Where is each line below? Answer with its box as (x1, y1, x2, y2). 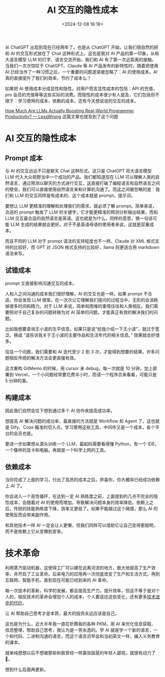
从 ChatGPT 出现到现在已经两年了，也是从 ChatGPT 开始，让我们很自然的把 (5, 44, 159, 50)
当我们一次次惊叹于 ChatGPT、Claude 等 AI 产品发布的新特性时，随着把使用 (5, 63, 159, 69)
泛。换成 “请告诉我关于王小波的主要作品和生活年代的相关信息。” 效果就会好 (5, 332, 156, 338)
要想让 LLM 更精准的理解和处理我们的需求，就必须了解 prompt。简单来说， (5, 203, 157, 209)
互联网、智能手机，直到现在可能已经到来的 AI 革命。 (5, 577, 111, 583)
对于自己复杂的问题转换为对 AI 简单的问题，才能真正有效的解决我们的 (13, 309, 154, 315)
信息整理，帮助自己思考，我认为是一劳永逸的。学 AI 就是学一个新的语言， (5, 627, 154, 633)
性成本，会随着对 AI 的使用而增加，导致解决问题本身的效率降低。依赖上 (5, 499, 150, 505)
